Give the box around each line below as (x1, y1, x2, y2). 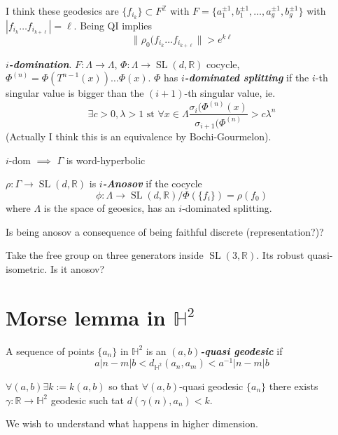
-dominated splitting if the (184, 70, 309, 85)
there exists (269, 378, 318, 393)
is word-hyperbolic (66, 152, 146, 167)
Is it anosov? (50, 261, 105, 276)
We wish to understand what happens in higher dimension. (6, 416, 258, 431)
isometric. (6, 261, 48, 276)
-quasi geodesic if (200, 343, 283, 358)
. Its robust (256, 248, 304, 262)
